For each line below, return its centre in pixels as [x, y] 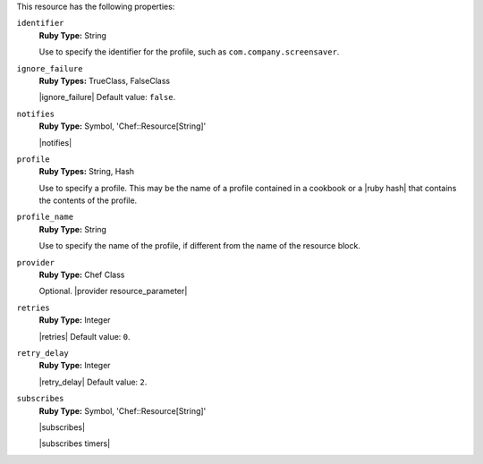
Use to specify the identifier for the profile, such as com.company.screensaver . [189, 52]
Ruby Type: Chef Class [82, 275]
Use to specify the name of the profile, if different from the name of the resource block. [200, 246]
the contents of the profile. [88, 200]
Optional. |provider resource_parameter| [113, 291]
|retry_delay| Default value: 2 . [93, 382]
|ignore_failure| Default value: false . [107, 97]
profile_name [45, 217]
